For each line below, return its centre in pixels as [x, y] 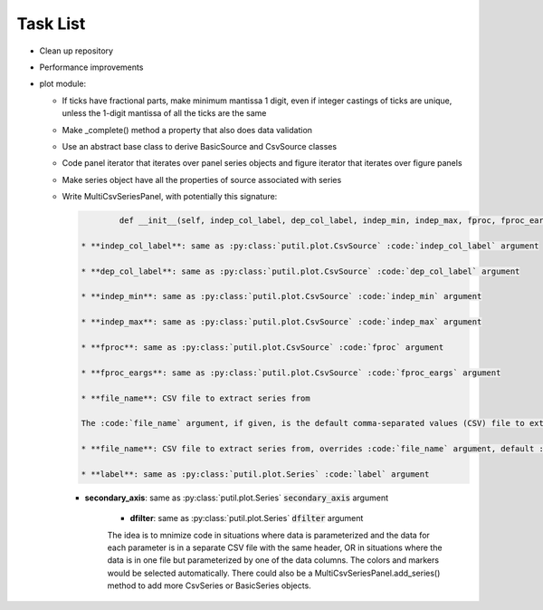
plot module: [62, 84]
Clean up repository [76, 51]
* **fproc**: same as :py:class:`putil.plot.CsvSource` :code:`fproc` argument [262, 347]
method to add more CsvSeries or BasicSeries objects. [209, 586]
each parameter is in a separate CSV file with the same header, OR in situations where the [275, 547]
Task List [51, 24]
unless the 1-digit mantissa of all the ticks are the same [164, 113]
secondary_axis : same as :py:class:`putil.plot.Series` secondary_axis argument [237, 498]
